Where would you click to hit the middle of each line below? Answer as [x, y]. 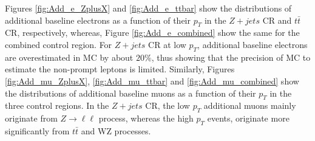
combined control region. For [59, 44]
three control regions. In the [57, 105]
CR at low [167, 44]
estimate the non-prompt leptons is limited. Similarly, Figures [120, 69]
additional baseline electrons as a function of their [98, 20]
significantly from [37, 130]
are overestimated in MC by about [69, 57]
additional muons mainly [250, 105]
